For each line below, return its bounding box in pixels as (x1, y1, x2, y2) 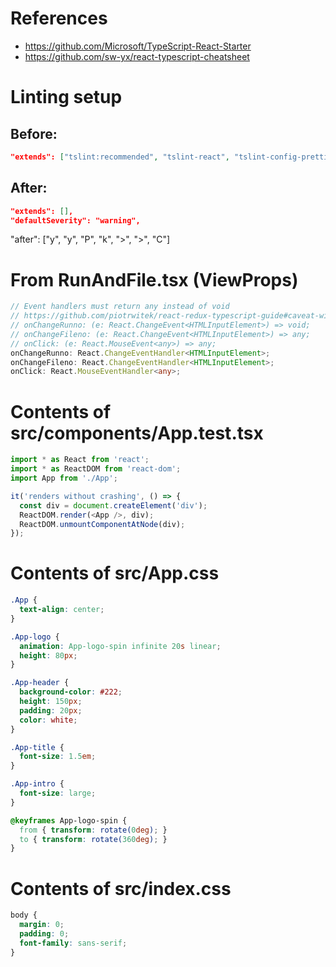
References (10, 7, 108, 30)
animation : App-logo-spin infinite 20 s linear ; (19, 641, 222, 651)
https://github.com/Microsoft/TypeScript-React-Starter (24, 40, 252, 52)
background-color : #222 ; (19, 687, 123, 697)
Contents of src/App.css (10, 562, 220, 585)
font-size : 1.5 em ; (19, 752, 97, 762)
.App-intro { (10, 779, 65, 789)
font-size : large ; (19, 788, 97, 799)
